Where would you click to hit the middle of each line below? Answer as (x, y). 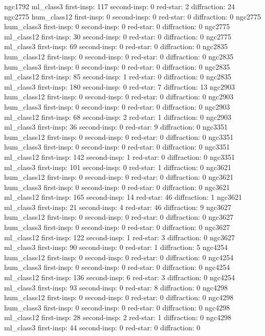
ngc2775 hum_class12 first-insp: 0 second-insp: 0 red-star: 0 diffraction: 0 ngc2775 (132, 16)
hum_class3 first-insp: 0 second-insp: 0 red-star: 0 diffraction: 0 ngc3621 (117, 187)
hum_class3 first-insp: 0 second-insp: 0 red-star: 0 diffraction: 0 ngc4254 (117, 267)
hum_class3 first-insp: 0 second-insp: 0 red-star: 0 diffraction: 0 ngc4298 (117, 307)
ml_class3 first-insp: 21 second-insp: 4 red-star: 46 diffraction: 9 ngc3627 (118, 207)
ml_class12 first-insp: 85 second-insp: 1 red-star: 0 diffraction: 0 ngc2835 (118, 77)
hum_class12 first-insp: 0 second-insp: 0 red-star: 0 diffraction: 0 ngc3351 (119, 136)
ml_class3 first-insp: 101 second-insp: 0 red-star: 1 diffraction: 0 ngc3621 (118, 167)
